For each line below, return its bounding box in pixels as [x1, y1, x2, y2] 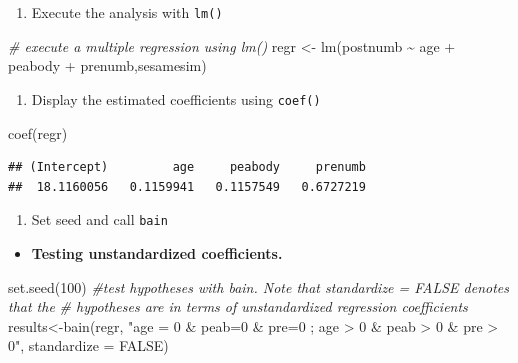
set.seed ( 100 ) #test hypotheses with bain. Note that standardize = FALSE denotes [8, 276, 510, 297]
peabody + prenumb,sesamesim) [8, 55, 207, 76]
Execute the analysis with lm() [31, 2, 223, 22]
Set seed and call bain [31, 209, 168, 230]
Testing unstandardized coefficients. [31, 242, 283, 263]
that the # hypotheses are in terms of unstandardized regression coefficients [8, 296, 468, 317]
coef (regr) [8, 122, 68, 143]
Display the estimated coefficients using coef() [31, 88, 321, 109]
